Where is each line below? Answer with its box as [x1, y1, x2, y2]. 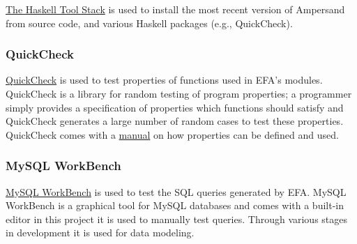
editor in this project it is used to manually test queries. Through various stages [6, 211, 348, 226]
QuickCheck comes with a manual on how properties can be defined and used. [6, 127, 339, 142]
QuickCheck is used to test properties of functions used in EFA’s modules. [6, 73, 323, 87]
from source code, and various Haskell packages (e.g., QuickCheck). [6, 15, 293, 30]
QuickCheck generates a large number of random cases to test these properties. [6, 114, 344, 128]
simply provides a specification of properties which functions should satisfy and [6, 100, 344, 114]
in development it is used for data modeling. [6, 225, 195, 240]
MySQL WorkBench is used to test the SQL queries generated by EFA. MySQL [6, 184, 347, 199]
